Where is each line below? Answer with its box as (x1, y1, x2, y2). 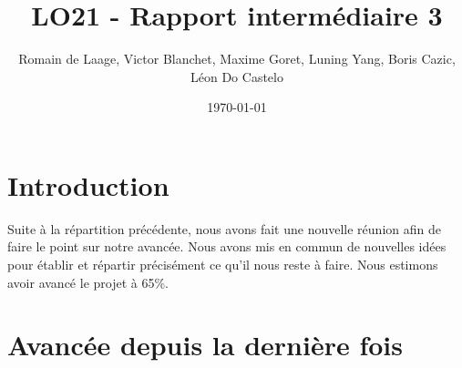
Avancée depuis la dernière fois (7, 326, 403, 363)
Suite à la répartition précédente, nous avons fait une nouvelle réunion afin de (7, 219, 441, 238)
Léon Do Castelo (190, 66, 283, 86)
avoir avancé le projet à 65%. (7, 272, 169, 291)
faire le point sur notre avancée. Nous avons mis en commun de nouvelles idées (7, 237, 447, 256)
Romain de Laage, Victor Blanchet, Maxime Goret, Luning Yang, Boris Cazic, (18, 49, 456, 68)
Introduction (7, 166, 169, 203)
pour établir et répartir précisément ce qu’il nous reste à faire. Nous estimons (7, 255, 438, 274)
